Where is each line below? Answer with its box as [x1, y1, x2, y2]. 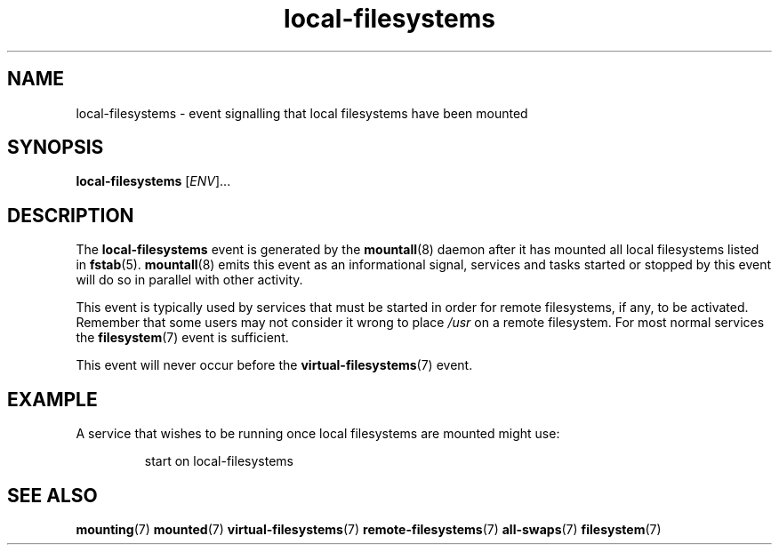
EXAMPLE [7, 388, 98, 411]
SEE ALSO [7, 484, 98, 507]
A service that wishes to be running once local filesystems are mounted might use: [76, 426, 560, 442]
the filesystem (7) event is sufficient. [76, 330, 289, 346]
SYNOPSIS [7, 136, 104, 159]
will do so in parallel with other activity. [76, 272, 303, 288]
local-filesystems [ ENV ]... [76, 173, 231, 189]
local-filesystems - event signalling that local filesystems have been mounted [76, 105, 528, 121]
